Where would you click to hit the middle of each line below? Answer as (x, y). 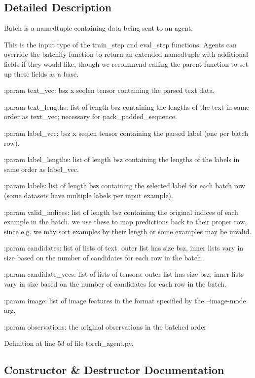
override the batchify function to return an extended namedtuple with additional (126, 54)
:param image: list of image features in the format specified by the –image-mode (125, 300)
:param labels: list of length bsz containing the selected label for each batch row (125, 186)
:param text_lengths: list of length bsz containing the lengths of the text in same (127, 106)
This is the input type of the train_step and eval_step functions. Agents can (120, 44)
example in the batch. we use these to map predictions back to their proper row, (126, 222)
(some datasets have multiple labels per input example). (89, 195)
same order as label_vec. (41, 169)
